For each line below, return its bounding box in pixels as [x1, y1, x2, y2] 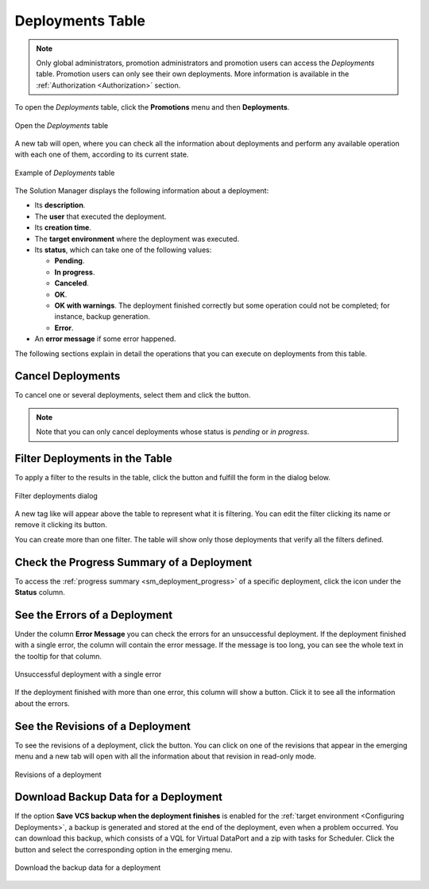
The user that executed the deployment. [34, 212, 167, 221]
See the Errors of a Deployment [14, 608, 173, 622]
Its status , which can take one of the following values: [34, 245, 212, 254]
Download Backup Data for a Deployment [14, 790, 222, 804]
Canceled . [54, 278, 89, 288]
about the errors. [14, 698, 71, 708]
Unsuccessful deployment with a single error [14, 670, 162, 679]
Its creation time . [34, 223, 91, 232]
